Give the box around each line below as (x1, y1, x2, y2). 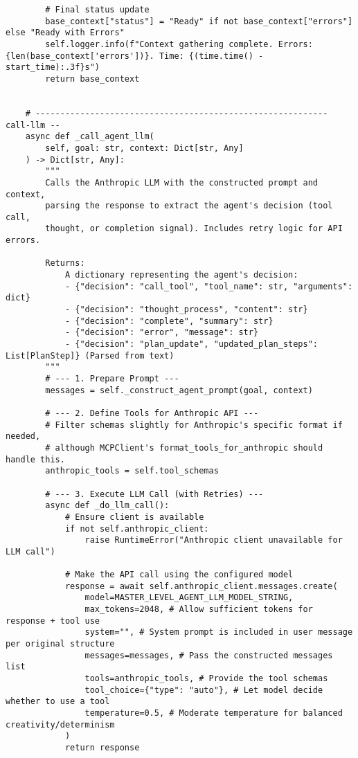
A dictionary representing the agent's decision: (64, 270, 298, 280)
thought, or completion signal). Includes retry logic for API (45, 224, 343, 234)
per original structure (6, 639, 115, 649)
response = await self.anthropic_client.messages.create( (64, 581, 338, 591)
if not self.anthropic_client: (64, 523, 209, 534)
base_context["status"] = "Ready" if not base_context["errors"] (45, 16, 353, 26)
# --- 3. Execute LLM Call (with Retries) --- (45, 489, 264, 499)
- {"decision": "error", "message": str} (64, 327, 259, 338)
